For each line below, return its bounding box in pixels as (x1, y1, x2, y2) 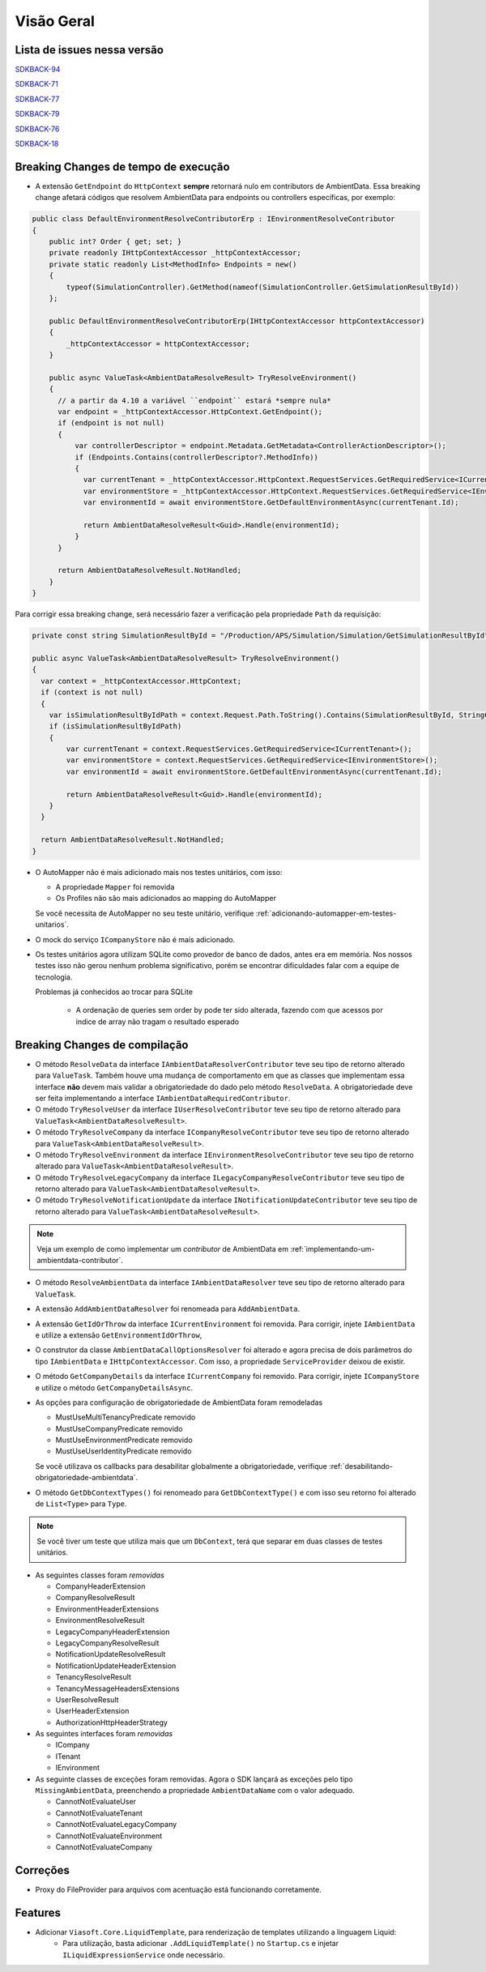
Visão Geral (15, 12, 95, 30)
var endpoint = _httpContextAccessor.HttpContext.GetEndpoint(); (58, 407, 323, 416)
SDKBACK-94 (15, 65, 61, 75)
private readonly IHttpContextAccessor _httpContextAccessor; (49, 248, 301, 258)
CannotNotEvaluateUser (55, 1797, 137, 1807)
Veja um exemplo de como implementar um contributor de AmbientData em (36, 1244, 289, 1253)
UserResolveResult (55, 1694, 119, 1705)
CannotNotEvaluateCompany (55, 1842, 153, 1851)
